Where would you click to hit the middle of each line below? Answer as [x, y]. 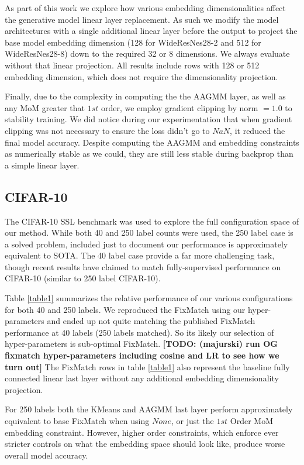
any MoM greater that [45, 107]
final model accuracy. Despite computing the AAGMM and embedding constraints [152, 142]
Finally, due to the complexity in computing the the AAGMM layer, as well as [145, 96]
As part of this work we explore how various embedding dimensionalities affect [145, 8]
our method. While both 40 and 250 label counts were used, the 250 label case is [149, 232]
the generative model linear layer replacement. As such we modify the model [142, 19]
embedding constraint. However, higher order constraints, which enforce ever [142, 432]
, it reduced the [258, 130]
